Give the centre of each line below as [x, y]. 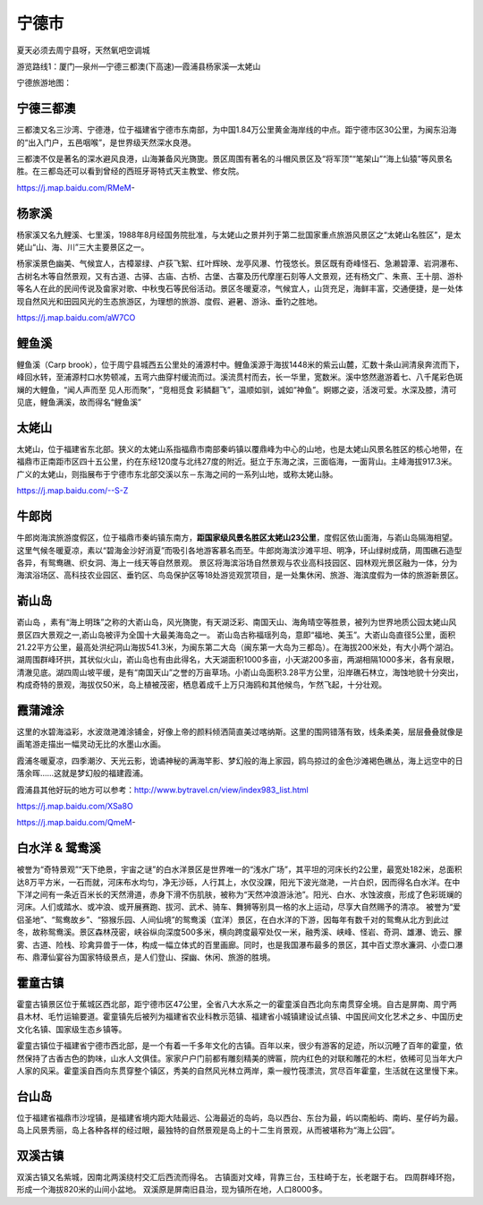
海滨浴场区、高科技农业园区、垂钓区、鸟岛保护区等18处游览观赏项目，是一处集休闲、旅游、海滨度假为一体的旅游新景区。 [240, 575]
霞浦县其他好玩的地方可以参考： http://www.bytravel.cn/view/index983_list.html [162, 790]
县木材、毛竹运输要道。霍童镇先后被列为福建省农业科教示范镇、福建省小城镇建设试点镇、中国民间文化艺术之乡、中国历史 [240, 1017]
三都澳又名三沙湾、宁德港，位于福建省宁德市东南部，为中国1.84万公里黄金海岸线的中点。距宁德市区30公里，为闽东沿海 [237, 130]
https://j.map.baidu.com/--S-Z [72, 491]
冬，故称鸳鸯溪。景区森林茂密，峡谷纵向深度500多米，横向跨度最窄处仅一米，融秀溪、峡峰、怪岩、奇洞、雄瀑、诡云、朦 [239, 932]
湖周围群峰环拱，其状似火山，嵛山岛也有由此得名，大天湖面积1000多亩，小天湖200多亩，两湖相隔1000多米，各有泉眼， [238, 660]
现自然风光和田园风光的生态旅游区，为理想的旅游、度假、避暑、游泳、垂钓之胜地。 [169, 301]
